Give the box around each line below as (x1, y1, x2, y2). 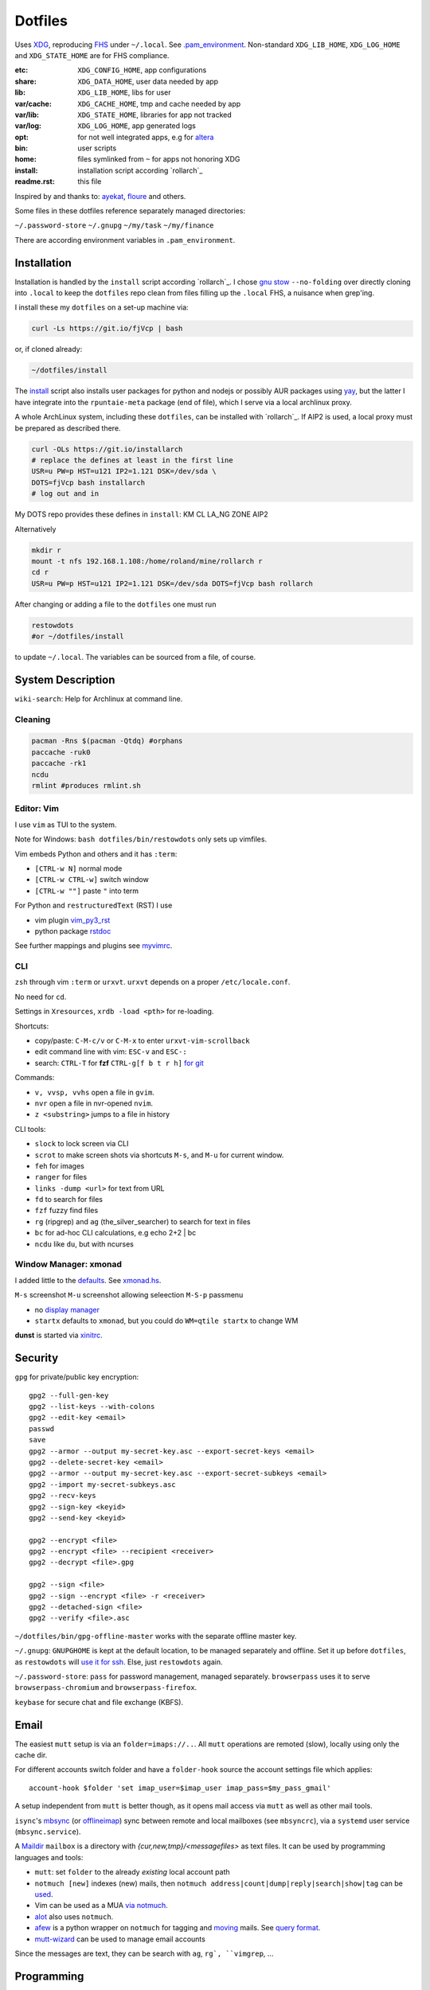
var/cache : (14, 99, 52, 108)
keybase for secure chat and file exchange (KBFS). (14, 1697, 183, 1707)
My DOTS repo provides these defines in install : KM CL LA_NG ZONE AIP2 (14, 509, 268, 519)
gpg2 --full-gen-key (29, 1391, 109, 1400)
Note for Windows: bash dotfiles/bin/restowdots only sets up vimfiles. (14, 834, 267, 844)
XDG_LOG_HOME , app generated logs (77, 121, 197, 131)
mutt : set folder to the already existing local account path (34, 1867, 230, 1877)
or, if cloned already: (14, 345, 83, 354)
